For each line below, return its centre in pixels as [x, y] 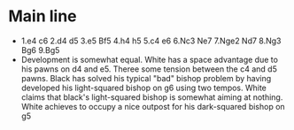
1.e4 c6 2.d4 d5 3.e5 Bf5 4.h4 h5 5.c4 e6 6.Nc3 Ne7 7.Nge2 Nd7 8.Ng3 [151, 41]
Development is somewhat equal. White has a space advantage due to [149, 59]
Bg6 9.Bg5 [40, 50]
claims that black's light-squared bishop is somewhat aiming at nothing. [152, 97]
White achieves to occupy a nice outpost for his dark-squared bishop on [153, 106]
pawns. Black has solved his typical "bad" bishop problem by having [146, 78]
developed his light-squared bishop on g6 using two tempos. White [144, 88]
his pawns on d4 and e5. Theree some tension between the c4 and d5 [149, 69]
